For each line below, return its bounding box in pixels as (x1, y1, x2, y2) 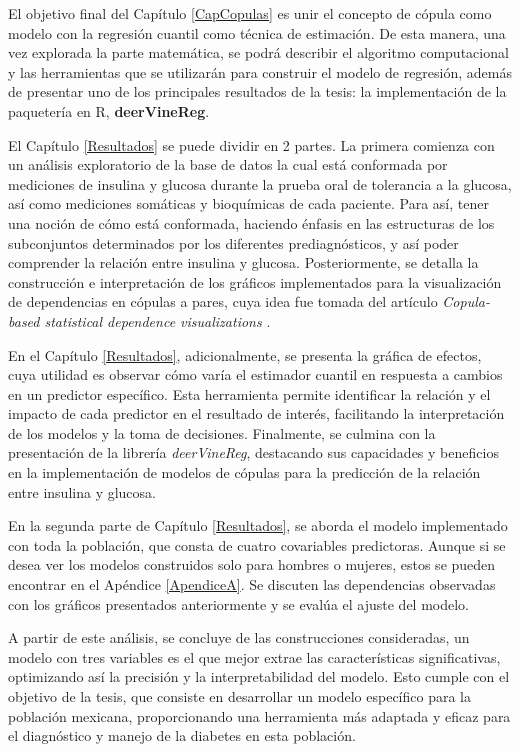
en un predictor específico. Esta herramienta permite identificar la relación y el (8, 383, 491, 404)
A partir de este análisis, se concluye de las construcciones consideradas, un (8, 627, 470, 648)
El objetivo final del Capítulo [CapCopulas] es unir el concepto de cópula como (8, 3, 492, 23)
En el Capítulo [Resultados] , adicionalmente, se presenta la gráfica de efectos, (8, 344, 482, 365)
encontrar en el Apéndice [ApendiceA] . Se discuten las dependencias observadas (8, 574, 496, 595)
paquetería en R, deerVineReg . (8, 100, 210, 121)
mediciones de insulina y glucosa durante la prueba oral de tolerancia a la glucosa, (8, 173, 512, 194)
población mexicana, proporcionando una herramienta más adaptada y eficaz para (8, 705, 511, 726)
